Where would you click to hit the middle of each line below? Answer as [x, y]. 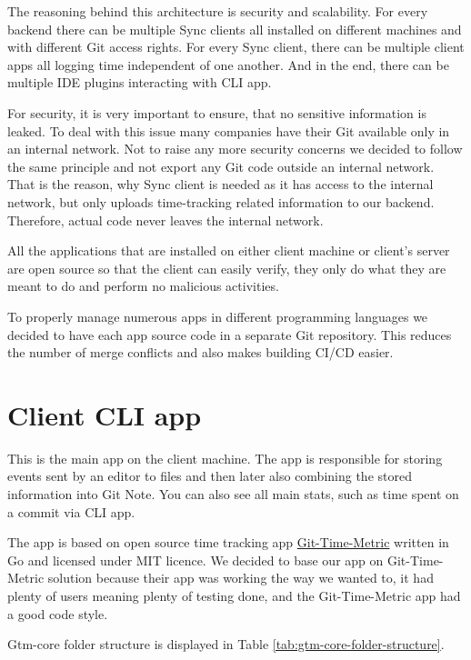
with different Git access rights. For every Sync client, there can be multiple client [236, 47]
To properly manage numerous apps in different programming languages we [218, 316]
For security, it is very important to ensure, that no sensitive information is [217, 112]
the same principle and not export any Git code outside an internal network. [221, 166]
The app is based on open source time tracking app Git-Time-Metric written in [228, 542]
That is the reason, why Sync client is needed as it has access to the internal [220, 184]
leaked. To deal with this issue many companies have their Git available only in [229, 130]
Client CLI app [105, 414]
